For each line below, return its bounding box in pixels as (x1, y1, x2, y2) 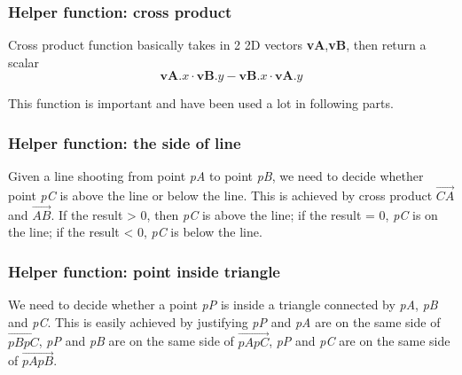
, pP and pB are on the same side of (38, 332, 234, 350)
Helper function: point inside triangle (8, 260, 280, 282)
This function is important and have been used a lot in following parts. (8, 94, 394, 113)
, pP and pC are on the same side (269, 332, 450, 350)
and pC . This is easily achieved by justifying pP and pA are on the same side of (8, 312, 441, 331)
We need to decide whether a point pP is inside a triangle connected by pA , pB (8, 295, 438, 314)
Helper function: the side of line (8, 131, 241, 153)
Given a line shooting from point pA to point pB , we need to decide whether (8, 167, 424, 185)
